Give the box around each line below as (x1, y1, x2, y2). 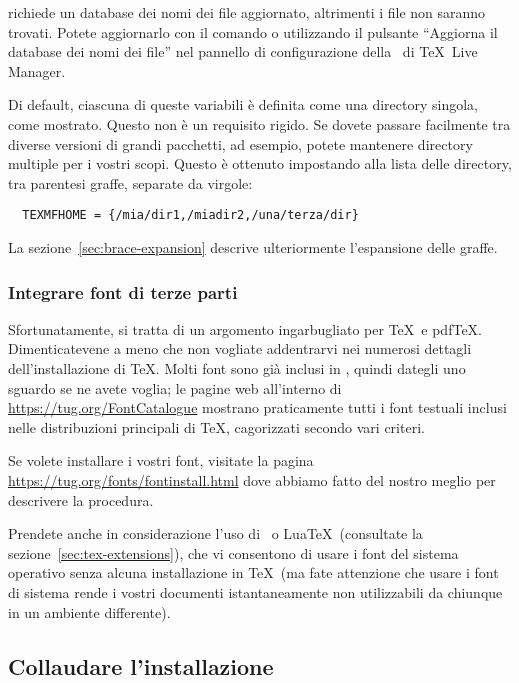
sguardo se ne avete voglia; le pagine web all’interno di (8, 377, 342, 398)
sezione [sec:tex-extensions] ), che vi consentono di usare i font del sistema (8, 542, 459, 563)
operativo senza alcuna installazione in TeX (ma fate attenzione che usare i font (8, 562, 499, 583)
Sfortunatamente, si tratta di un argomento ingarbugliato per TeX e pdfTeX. (8, 318, 482, 339)
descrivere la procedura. (8, 489, 154, 510)
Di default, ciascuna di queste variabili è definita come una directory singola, (8, 94, 478, 115)
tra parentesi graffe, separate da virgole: (8, 172, 253, 193)
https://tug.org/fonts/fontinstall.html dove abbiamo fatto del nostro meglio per (8, 469, 496, 490)
